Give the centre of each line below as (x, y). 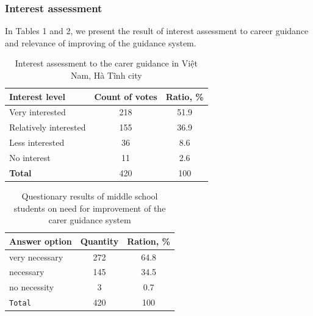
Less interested (37, 142)
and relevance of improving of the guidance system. (101, 42)
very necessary (36, 257)
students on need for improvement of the (90, 208)
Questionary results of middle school (90, 196)
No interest (30, 157)
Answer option (41, 241)
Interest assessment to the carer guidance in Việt (106, 63)
